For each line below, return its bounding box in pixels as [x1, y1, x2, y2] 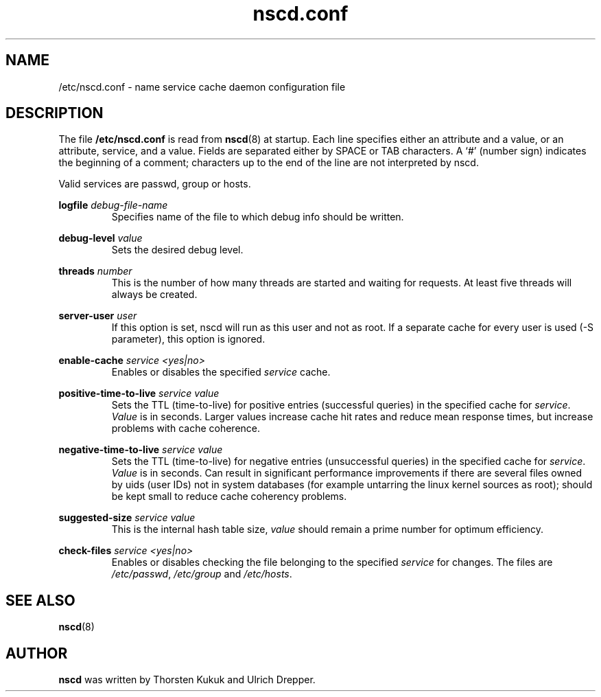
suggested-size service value [58, 512, 196, 524]
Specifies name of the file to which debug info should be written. [111, 211, 404, 223]
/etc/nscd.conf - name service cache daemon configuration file [58, 80, 346, 93]
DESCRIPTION [5, 104, 104, 122]
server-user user [58, 310, 137, 322]
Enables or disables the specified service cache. [111, 366, 331, 378]
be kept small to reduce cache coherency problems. [111, 490, 347, 503]
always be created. [111, 288, 198, 301]
